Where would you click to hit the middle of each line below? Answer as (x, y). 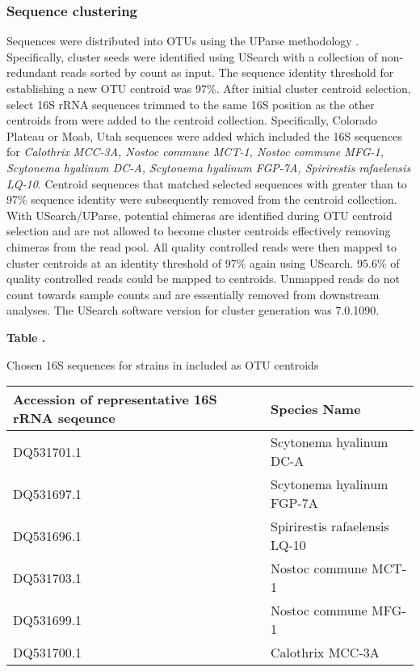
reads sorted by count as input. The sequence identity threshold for (227, 72)
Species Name (316, 408)
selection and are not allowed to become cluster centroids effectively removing (199, 231)
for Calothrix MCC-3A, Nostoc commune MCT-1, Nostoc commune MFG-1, (195, 152)
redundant (32, 72)
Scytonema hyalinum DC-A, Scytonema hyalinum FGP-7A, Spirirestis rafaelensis (209, 167)
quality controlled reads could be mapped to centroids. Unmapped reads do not (203, 279)
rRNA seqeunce (64, 418)
